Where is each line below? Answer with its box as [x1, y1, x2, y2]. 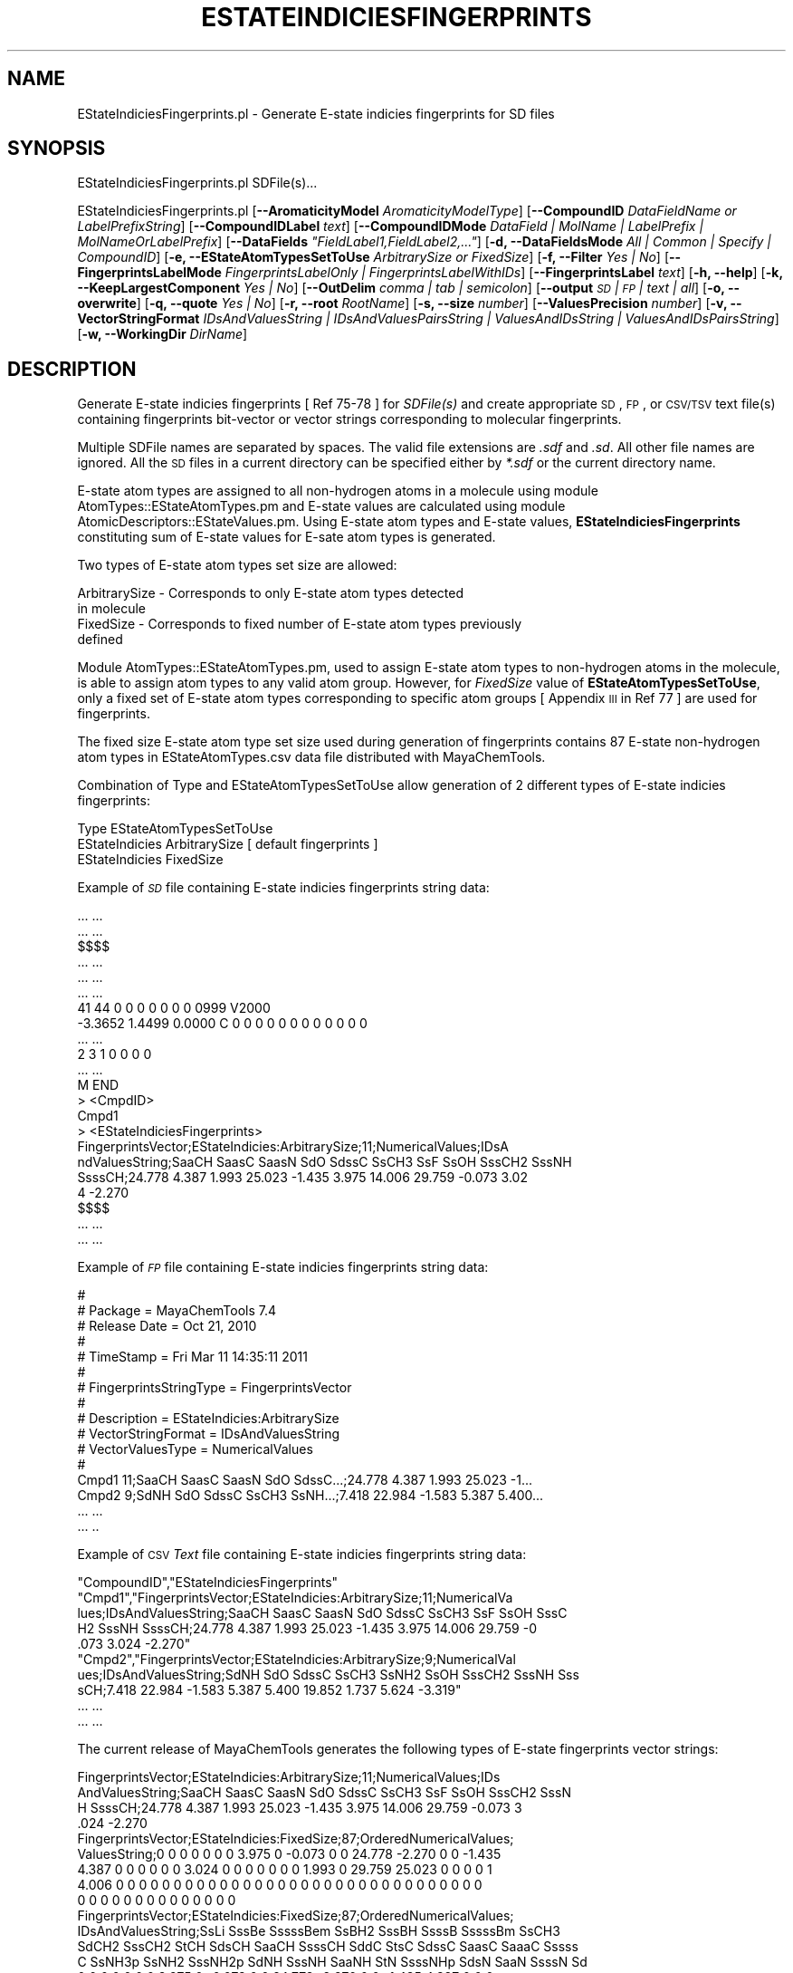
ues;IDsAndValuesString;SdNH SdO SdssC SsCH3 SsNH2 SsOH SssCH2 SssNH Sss [77, 1667, 579, 1683]
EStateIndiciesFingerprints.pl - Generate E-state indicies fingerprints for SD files [77, 105, 555, 121]
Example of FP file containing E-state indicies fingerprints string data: [77, 1259, 489, 1275]
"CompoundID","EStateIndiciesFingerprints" [77, 1574, 339, 1591]
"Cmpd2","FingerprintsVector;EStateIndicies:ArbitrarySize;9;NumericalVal [77, 1651, 516, 1668]
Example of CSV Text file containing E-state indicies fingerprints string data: [77, 1546, 527, 1563]
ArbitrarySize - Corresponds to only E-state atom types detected [77, 585, 463, 602]
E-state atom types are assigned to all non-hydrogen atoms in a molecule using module [77, 483, 598, 499]
